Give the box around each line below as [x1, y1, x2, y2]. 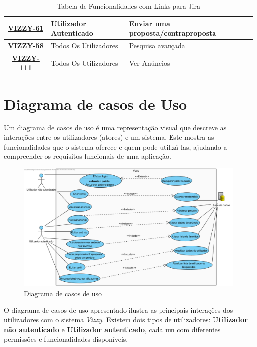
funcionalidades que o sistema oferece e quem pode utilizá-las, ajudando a [4, 141, 227, 152]
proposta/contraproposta [129, 28, 216, 38]
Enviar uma [129, 18, 170, 28]
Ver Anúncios [129, 57, 170, 68]
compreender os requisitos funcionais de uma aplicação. [4, 151, 171, 161]
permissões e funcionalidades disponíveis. [4, 334, 128, 344]
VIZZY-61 [8, 23, 43, 33]
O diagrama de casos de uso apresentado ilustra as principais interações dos [4, 305, 233, 315]
